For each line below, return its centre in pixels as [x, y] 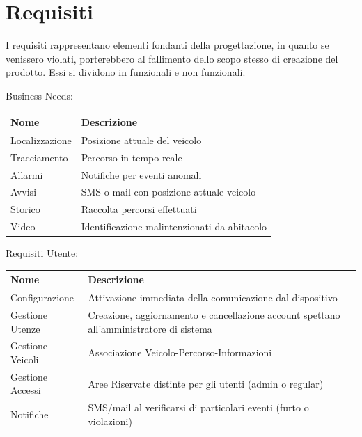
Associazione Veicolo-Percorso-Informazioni [180, 352]
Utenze [25, 328]
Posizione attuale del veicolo [141, 140]
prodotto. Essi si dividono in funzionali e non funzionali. [126, 72]
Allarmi [27, 174]
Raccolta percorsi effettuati [139, 209]
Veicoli [25, 359]
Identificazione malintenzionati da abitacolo [174, 227]
